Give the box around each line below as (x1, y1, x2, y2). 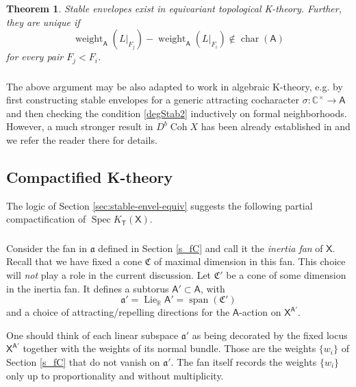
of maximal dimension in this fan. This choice (154, 254, 346, 269)
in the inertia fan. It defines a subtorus (6, 281, 169, 295)
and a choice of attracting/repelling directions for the (6, 305, 230, 319)
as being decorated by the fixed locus (192, 327, 348, 342)
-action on (239, 305, 281, 319)
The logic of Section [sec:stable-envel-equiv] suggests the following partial (6, 198, 313, 212)
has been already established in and (201, 119, 351, 134)
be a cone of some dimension (226, 268, 346, 282)
